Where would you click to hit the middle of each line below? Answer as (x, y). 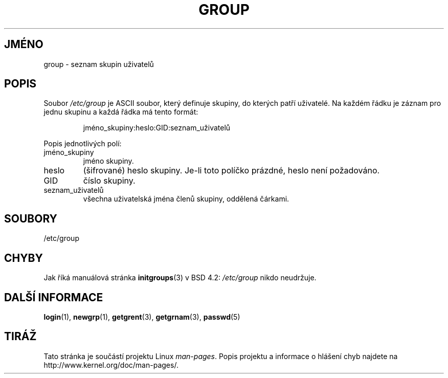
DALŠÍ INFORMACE (54, 297)
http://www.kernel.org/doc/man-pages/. (111, 365)
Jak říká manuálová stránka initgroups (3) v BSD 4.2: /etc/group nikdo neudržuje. (180, 278)
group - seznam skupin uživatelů (99, 64)
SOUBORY (31, 218)
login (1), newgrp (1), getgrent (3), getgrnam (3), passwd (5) (142, 317)
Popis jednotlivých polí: (83, 144)
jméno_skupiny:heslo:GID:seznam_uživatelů (157, 128)
